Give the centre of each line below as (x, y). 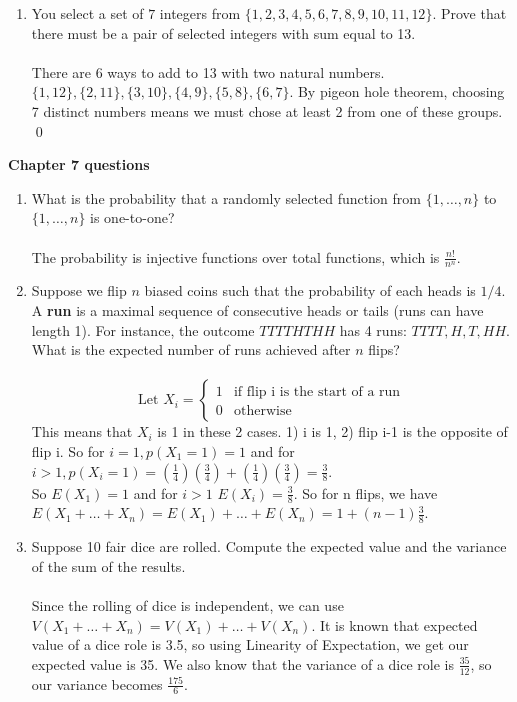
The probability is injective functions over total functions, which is (235, 256)
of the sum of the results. (108, 565)
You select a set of (87, 13)
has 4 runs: (373, 329)
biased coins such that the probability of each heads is (310, 290)
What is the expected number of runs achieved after (191, 349)
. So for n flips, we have (365, 492)
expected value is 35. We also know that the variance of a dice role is (242, 663)
